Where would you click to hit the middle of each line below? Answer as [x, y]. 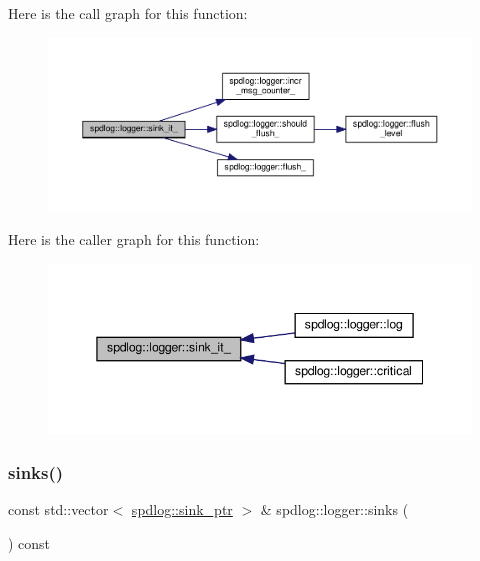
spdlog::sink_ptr [182, 509]
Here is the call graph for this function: [128, 13]
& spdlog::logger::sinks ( [334, 509]
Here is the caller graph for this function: [134, 239]
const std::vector [58, 509]
